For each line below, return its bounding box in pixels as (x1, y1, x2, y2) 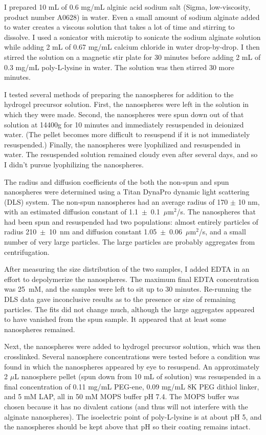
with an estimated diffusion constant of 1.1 (4, 206, 138, 217)
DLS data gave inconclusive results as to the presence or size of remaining (4, 294, 236, 304)
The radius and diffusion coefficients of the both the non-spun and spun (4, 176, 229, 187)
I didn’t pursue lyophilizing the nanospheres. (4, 159, 144, 169)
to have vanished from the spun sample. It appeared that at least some (4, 314, 227, 324)
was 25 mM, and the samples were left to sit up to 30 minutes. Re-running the (4, 284, 252, 294)
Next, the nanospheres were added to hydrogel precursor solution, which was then (4, 341, 261, 352)
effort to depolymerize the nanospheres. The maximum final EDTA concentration (4, 273, 259, 284)
